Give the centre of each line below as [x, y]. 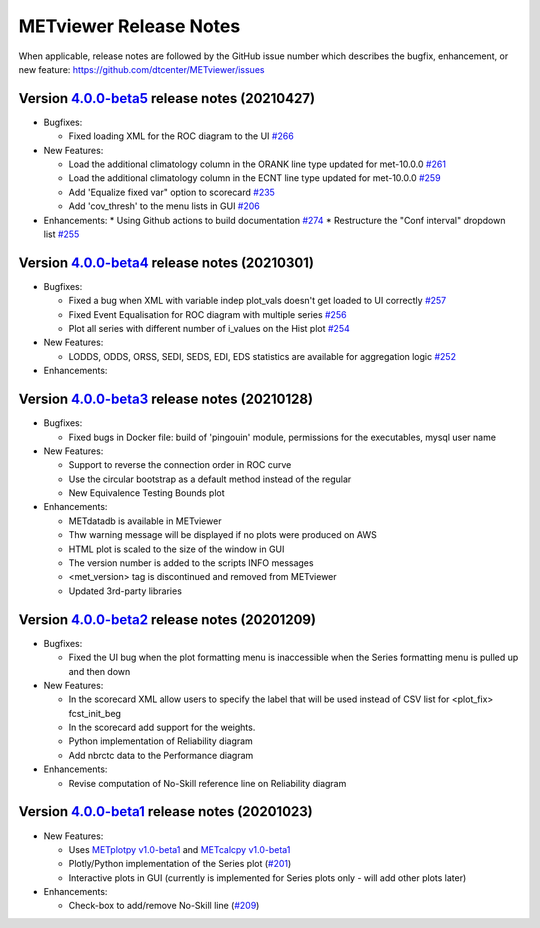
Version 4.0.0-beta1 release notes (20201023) [166, 811]
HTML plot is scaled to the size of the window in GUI [176, 549]
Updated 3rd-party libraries [125, 591]
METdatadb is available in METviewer [145, 521]
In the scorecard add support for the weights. [162, 727]
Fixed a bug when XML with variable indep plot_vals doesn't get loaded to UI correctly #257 [257, 301]
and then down [99, 671]
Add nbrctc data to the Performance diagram [161, 755]
